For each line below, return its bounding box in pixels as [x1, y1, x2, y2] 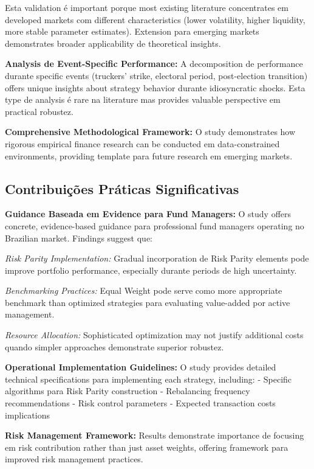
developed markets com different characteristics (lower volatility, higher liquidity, [5, 13, 305, 26]
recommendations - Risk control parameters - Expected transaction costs [5, 397, 276, 409]
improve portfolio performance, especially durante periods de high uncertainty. [5, 263, 297, 276]
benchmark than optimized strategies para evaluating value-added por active [5, 296, 290, 308]
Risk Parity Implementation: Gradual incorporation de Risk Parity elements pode [5, 252, 309, 265]
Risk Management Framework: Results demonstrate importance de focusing [5, 429, 304, 442]
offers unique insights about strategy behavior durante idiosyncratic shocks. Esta [5, 81, 305, 94]
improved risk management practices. [5, 453, 143, 465]
